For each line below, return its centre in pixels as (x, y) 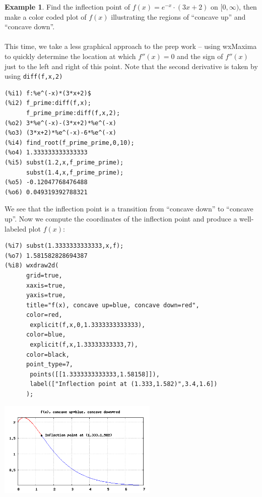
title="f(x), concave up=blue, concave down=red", (113, 305)
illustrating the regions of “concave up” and (178, 16)
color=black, (48, 354)
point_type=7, (50, 365)
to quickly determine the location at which (70, 56)
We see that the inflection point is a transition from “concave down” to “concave (129, 209)
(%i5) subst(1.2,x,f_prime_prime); (64, 162)
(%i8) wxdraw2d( (32, 266)
